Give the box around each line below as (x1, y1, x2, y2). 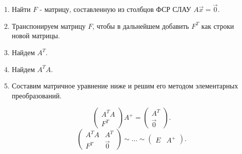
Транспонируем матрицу (11, 20, 86, 31)
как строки (201, 20, 234, 31)
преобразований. (11, 90, 62, 100)
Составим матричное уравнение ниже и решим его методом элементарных (11, 80, 238, 91)
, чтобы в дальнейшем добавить (92, 20, 189, 31)
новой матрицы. (11, 30, 60, 41)
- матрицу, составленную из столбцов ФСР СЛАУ (39, 4, 191, 14)
